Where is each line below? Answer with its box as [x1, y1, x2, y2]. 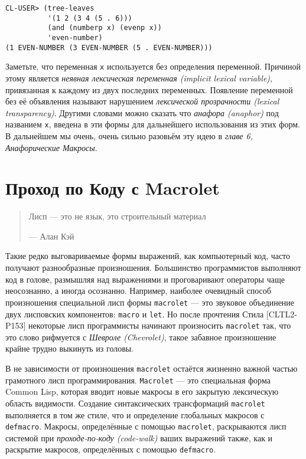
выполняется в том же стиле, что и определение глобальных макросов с [5, 408, 265, 421]
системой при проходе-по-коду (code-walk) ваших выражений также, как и [5, 431, 273, 444]
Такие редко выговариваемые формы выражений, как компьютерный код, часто [5, 250, 291, 262]
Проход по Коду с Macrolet [5, 176, 220, 200]
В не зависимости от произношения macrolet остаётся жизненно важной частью [5, 362, 298, 374]
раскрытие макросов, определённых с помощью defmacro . [5, 443, 216, 455]
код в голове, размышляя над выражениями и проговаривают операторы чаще [5, 273, 285, 285]
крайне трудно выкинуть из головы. [5, 342, 134, 355]
